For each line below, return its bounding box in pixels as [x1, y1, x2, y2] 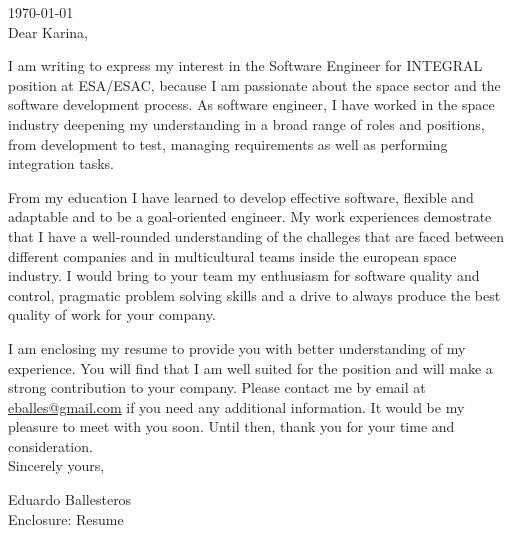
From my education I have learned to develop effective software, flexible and [8, 186, 474, 207]
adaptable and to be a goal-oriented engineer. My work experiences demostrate [8, 206, 492, 227]
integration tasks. [8, 153, 114, 174]
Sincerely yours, [8, 455, 105, 476]
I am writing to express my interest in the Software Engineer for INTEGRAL [8, 55, 483, 76]
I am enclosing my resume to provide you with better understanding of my [8, 337, 466, 358]
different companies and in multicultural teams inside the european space [8, 245, 457, 266]
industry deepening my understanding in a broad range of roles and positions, [8, 113, 485, 134]
